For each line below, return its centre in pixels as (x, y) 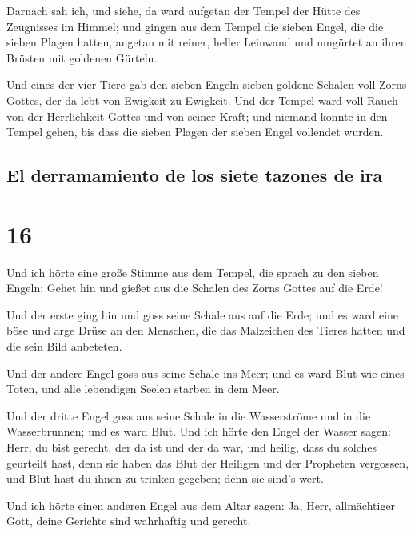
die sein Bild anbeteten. (64, 346)
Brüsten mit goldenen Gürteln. (82, 57)
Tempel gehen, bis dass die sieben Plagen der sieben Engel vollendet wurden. (195, 132)
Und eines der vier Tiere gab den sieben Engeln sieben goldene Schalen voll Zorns (207, 84)
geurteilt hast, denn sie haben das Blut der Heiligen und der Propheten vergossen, (208, 462)
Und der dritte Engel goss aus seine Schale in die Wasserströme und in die (189, 415)
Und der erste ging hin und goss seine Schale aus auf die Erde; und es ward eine (203, 314)
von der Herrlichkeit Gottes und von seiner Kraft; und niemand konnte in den (197, 116)
